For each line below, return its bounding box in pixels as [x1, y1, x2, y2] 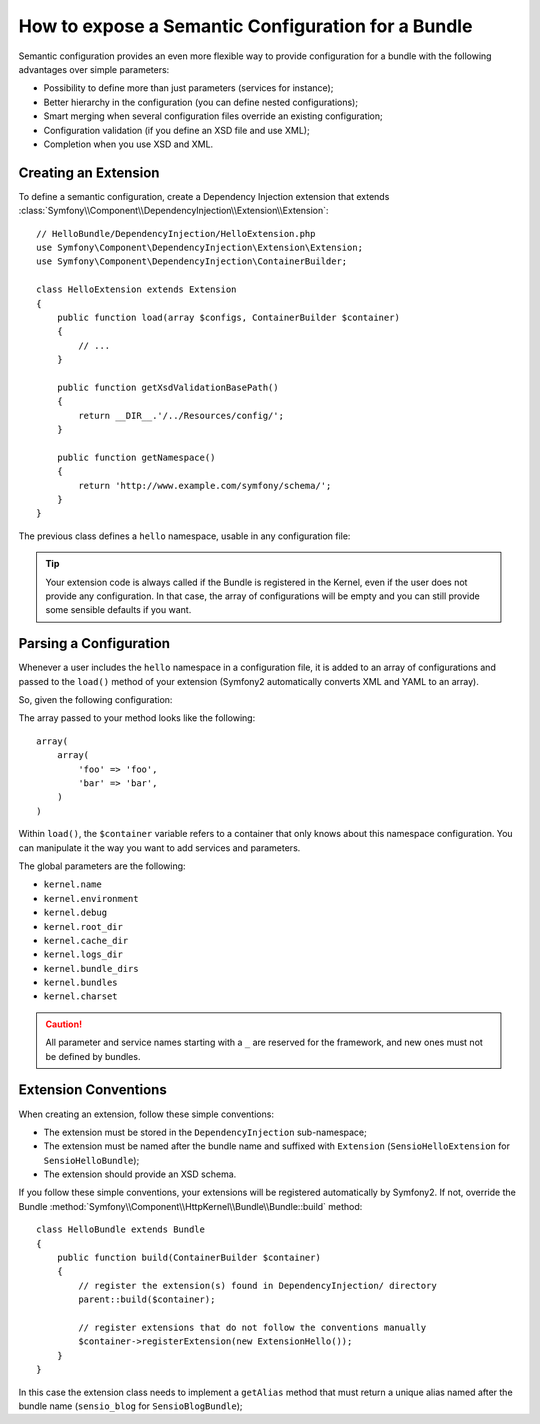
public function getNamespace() [56, 451, 216, 463]
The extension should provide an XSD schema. [43, 1168, 237, 1180]
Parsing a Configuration [18, 635, 170, 652]
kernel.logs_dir [43, 949, 124, 960]
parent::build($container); [78, 1294, 216, 1305]
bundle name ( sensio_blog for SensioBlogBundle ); [18, 1400, 244, 1412]
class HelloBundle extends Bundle [36, 1224, 205, 1235]
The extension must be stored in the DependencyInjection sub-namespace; [43, 1126, 367, 1138]
